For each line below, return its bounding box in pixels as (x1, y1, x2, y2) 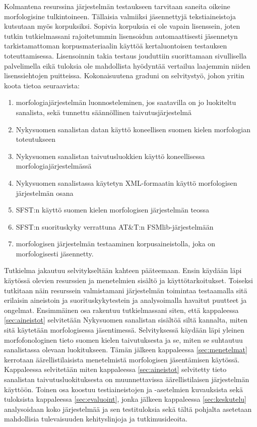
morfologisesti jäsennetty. (16, 248, 94, 258)
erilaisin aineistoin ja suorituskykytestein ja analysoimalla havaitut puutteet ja (4, 295, 247, 305)
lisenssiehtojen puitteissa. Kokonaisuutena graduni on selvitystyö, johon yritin (4, 70, 244, 81)
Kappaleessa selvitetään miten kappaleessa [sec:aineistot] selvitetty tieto (4, 364, 227, 375)
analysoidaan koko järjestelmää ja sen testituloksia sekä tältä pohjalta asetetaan (4, 403, 252, 414)
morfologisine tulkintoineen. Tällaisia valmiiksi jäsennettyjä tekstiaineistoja (4, 11, 236, 21)
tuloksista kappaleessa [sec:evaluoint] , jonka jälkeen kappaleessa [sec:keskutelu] (4, 394, 246, 404)
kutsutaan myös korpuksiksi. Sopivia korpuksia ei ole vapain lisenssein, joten (4, 21, 240, 31)
